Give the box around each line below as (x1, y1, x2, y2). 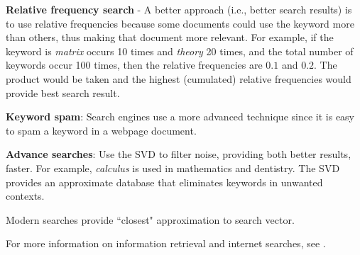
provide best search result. (6, 85, 120, 100)
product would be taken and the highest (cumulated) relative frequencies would (6, 71, 351, 86)
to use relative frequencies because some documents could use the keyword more (6, 16, 354, 30)
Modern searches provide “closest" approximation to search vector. (6, 212, 295, 227)
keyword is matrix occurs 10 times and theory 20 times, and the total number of (6, 43, 354, 58)
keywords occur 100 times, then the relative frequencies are (6, 57, 263, 72)
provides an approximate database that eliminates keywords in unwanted (6, 174, 323, 189)
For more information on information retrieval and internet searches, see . (6, 236, 326, 251)
